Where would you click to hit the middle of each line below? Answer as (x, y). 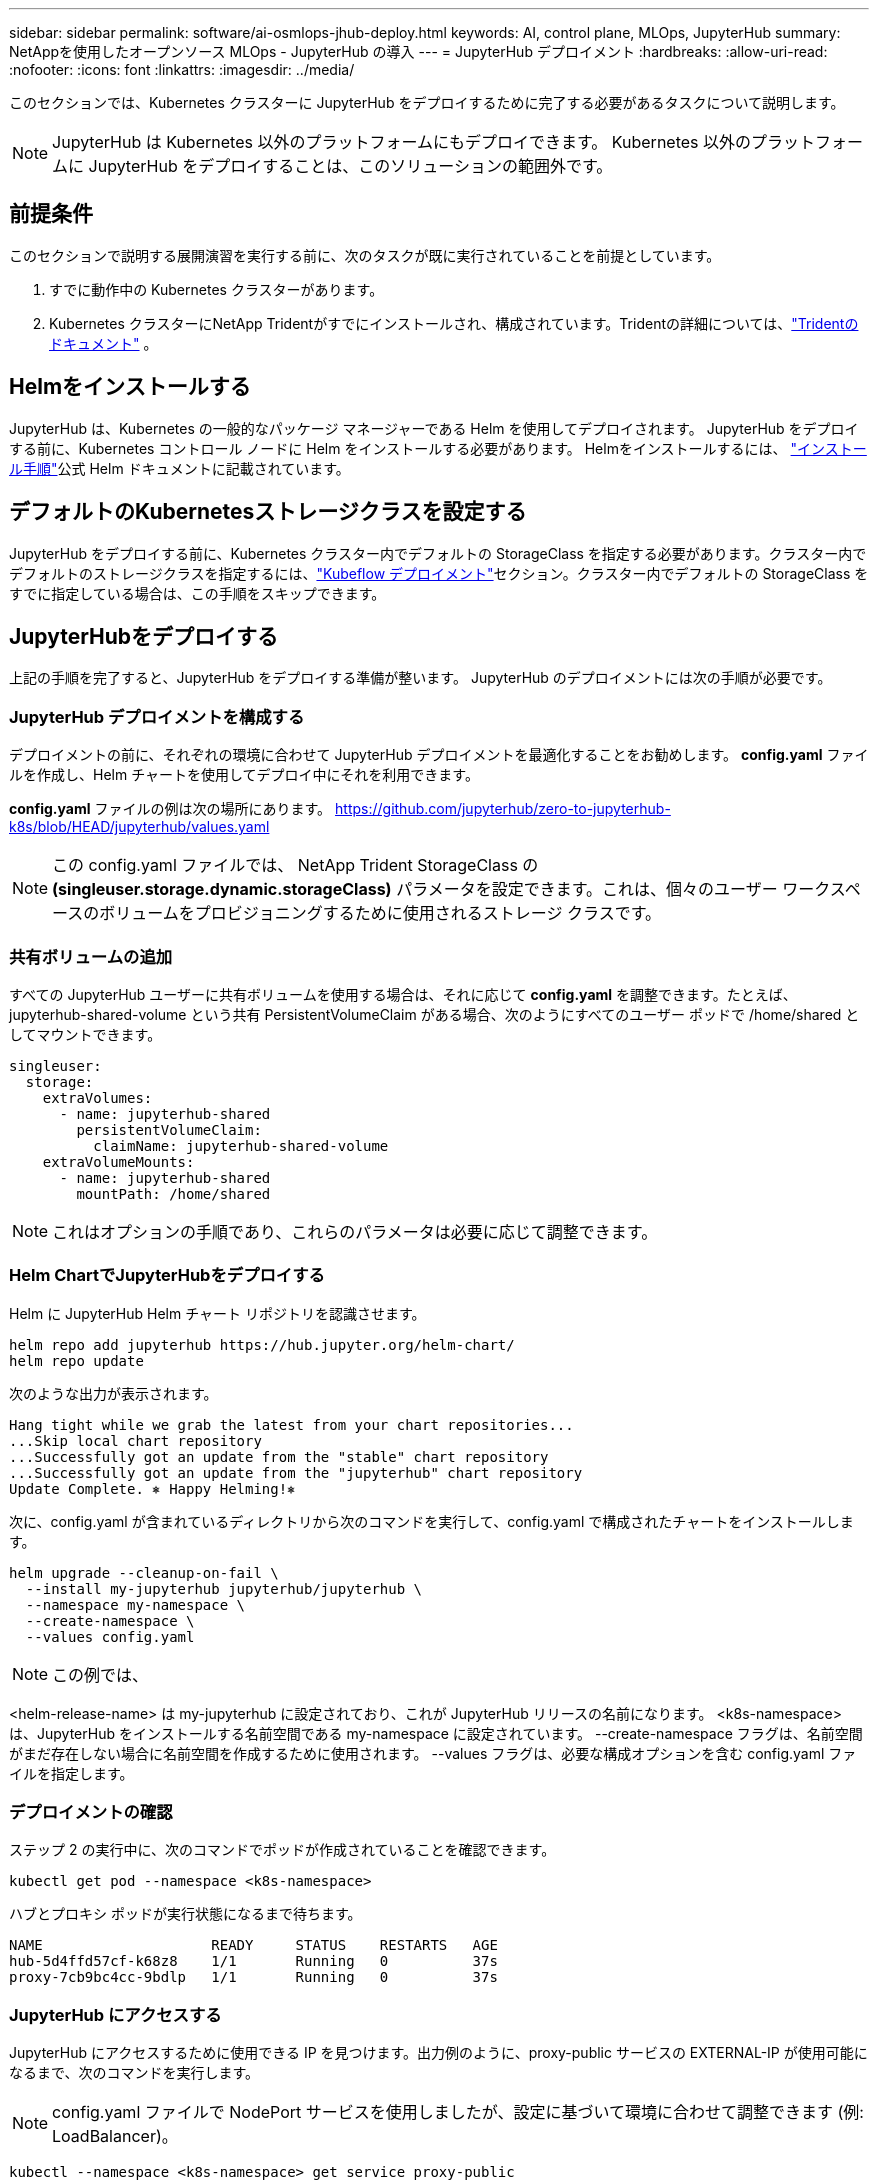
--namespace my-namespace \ (135, 1604)
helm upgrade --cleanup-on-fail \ (144, 1572)
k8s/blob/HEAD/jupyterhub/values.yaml (139, 827)
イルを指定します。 (71, 1773)
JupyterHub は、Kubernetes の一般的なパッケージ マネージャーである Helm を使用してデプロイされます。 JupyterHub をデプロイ (434, 428)
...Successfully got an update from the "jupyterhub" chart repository (296, 1472)
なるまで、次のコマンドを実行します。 (134, 2073)
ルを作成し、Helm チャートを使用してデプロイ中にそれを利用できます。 (244, 775)
